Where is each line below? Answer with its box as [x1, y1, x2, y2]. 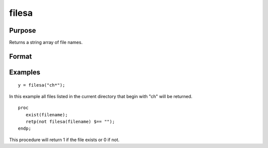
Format [9, 52, 32, 60]
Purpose [9, 26, 36, 35]
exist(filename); [25, 112, 68, 117]
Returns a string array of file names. [9, 40, 83, 46]
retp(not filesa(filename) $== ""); [25, 119, 115, 125]
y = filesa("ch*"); [18, 82, 66, 88]
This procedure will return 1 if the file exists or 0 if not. [9, 137, 120, 143]
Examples [9, 68, 41, 76]
